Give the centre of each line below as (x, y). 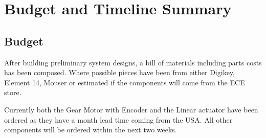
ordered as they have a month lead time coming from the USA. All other (118, 119)
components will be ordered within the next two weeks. (91, 130)
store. (13, 92)
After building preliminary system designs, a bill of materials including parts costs (133, 62)
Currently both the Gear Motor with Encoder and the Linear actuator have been (131, 109)
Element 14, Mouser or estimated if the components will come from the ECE (125, 82)
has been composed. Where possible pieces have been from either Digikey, (119, 72)
